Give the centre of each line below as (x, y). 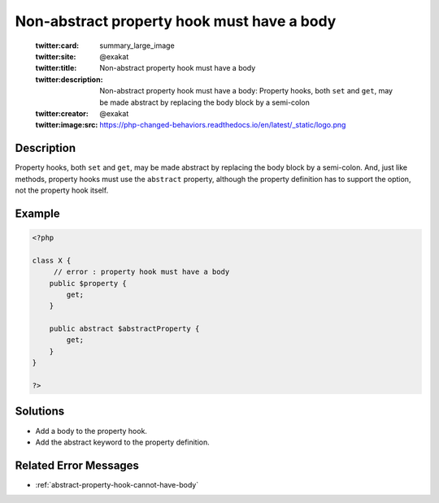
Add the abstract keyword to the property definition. (123, 442)
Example (37, 213)
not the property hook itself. (62, 190)
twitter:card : (57, 46)
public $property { (88, 283)
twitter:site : (56, 56)
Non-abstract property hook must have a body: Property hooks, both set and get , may (246, 91)
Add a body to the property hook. (91, 431)
